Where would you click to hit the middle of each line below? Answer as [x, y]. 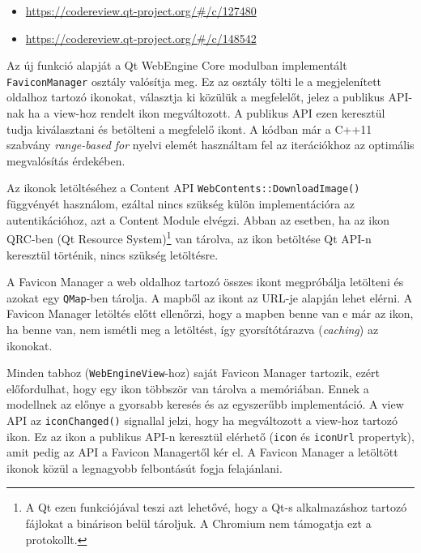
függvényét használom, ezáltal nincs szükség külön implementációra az [181, 204]
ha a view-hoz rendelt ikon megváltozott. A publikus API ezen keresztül [206, 113]
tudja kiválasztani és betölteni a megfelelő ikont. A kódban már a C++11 [189, 129]
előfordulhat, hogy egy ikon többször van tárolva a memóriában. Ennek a [188, 388]
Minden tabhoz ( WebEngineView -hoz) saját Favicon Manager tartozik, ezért [193, 373]
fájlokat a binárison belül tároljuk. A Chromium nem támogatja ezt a [198, 523]
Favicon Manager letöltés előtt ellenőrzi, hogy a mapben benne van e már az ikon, [210, 313]
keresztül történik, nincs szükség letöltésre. [113, 254]
